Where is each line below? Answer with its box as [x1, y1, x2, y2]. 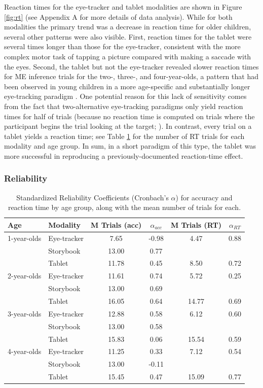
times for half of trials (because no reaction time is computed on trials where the [4, 111, 255, 121]
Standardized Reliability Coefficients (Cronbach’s [16, 192, 169, 202]
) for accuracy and [175, 192, 233, 202]
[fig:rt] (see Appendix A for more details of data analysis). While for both [4, 11, 233, 22]
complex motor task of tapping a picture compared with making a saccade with [4, 51, 251, 61]
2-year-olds [8, 270, 42, 281]
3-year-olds [8, 308, 42, 319]
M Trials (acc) [91, 219, 142, 230]
